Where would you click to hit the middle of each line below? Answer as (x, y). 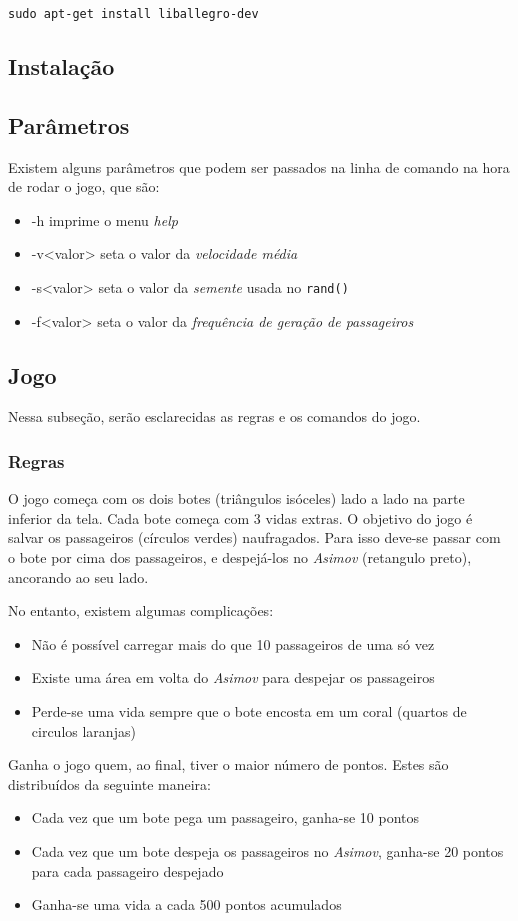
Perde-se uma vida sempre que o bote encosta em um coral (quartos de (249, 711)
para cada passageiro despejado (127, 870)
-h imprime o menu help (104, 219)
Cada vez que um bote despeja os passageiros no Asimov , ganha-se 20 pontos (267, 851)
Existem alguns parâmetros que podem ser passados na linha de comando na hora (259, 166)
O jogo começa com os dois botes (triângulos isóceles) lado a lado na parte (236, 498)
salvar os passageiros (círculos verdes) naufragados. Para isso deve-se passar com (254, 537)
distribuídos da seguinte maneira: (109, 783)
